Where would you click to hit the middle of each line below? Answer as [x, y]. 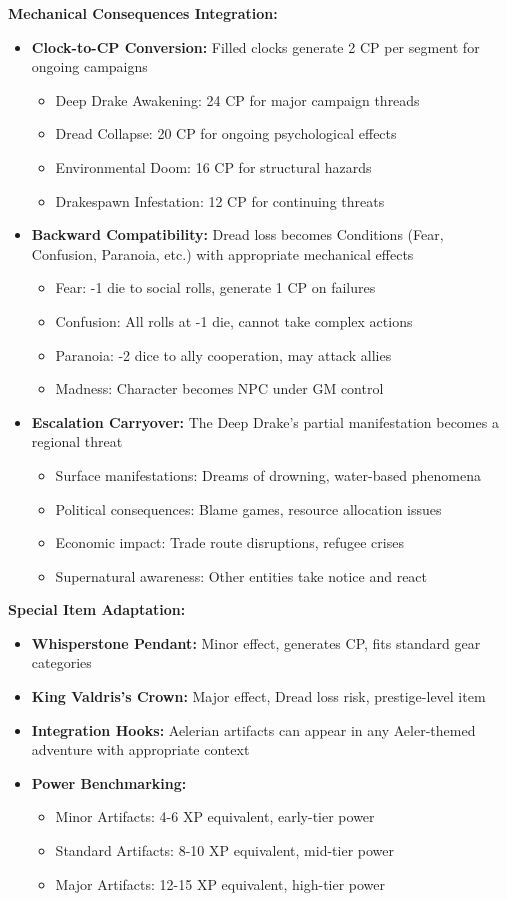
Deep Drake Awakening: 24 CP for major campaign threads [237, 99]
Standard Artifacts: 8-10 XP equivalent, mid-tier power [224, 850]
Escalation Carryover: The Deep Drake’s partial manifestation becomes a [265, 421]
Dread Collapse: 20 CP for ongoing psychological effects [226, 133]
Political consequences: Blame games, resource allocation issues [248, 508]
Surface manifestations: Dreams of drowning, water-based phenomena [268, 474]
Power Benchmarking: [109, 782]
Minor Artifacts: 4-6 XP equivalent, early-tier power [215, 816]
